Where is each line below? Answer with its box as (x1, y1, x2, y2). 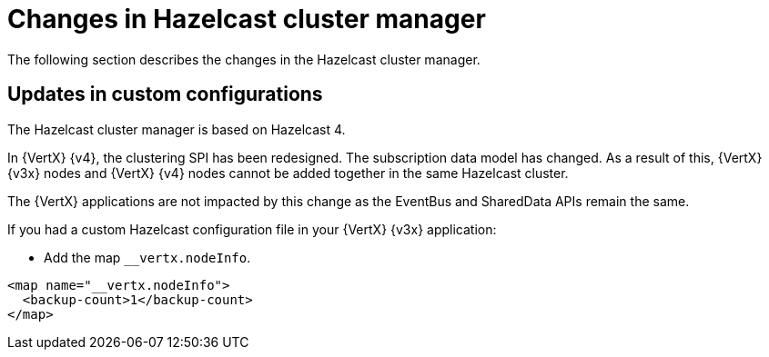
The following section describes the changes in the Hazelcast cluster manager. (7, 51, 481, 67)
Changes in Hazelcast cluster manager (7, 4, 486, 35)
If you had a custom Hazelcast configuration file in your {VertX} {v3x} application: (7, 221, 497, 237)
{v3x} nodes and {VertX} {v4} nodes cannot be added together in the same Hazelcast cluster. (7, 164, 569, 181)
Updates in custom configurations (7, 83, 323, 106)
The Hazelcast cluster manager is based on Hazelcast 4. (7, 121, 346, 137)
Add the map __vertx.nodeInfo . (44, 249, 251, 265)
